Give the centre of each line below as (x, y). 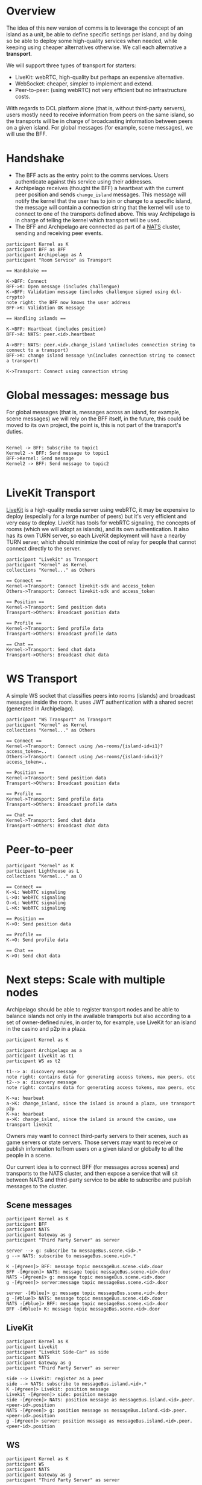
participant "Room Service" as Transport (59, 260)
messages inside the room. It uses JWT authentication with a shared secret (100, 702)
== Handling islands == (36, 318)
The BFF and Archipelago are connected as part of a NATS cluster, (98, 227)
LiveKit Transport (51, 493)
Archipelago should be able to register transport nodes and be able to (93, 1009)
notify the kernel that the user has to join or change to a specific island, (103, 200)
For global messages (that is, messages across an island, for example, (93, 412)
